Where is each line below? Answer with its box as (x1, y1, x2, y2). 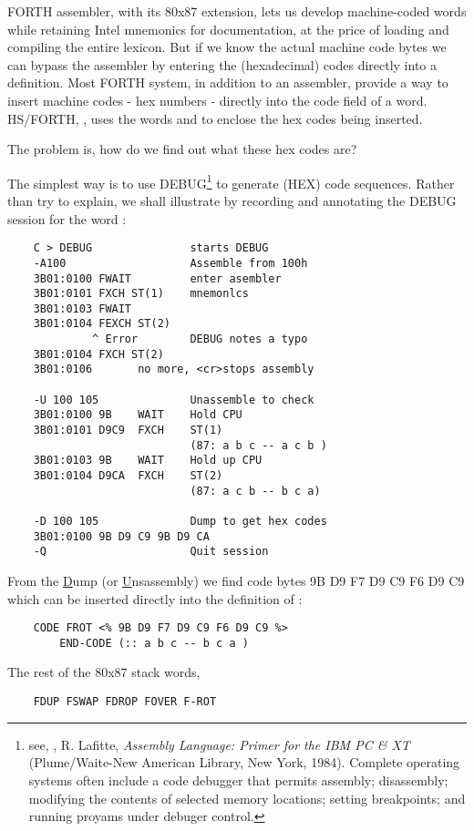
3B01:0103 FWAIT (33, 302, 132, 315)
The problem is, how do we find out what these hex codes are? (7, 139, 357, 159)
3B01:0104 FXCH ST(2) (33, 347, 164, 361)
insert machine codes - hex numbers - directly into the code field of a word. (7, 90, 428, 109)
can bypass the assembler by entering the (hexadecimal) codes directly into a (7, 55, 438, 74)
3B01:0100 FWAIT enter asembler (33, 272, 282, 285)
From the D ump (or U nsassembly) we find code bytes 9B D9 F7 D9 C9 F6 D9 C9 (7, 570, 465, 590)
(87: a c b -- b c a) (190, 484, 321, 498)
